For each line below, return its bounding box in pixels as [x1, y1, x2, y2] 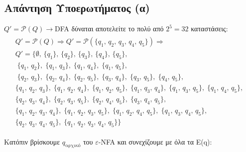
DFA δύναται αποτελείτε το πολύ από [55, 23, 164, 34]
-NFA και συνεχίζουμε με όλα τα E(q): [98, 136, 212, 147]
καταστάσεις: [191, 23, 228, 34]
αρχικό [65, 143, 81, 149]
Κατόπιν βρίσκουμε [4, 136, 60, 147]
